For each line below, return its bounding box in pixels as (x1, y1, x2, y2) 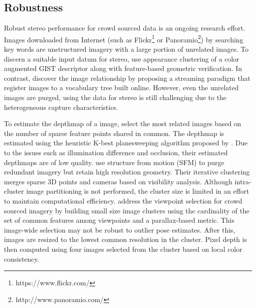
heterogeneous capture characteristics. (4, 102, 118, 112)
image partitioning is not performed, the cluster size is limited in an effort (26, 186, 249, 196)
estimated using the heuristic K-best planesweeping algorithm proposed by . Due (4, 137, 248, 148)
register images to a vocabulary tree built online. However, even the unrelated (4, 82, 239, 93)
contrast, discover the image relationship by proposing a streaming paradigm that (4, 72, 251, 83)
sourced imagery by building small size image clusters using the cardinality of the (4, 205, 250, 215)
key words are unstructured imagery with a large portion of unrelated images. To (4, 44, 249, 54)
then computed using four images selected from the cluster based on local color (4, 243, 242, 254)
